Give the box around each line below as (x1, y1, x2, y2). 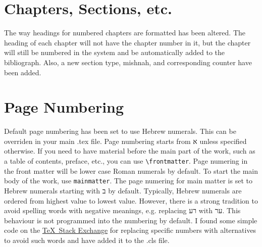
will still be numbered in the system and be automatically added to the (4, 47, 225, 58)
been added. (4, 67, 41, 77)
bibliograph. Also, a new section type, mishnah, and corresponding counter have (4, 57, 252, 67)
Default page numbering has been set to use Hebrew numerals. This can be (4, 126, 236, 136)
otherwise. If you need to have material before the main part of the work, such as (4, 145, 255, 156)
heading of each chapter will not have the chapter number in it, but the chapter (4, 37, 251, 47)
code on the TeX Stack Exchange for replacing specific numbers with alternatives (4, 225, 256, 235)
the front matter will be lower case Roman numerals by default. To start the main (4, 165, 258, 176)
